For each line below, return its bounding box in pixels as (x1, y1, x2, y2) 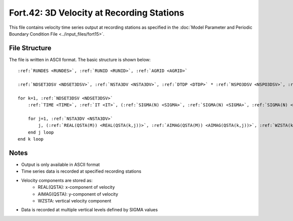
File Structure (9, 44, 51, 52)
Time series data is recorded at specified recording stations (21, 168, 142, 174)
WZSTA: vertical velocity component (38, 198, 112, 203)
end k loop (18, 137, 44, 142)
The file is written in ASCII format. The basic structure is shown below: (9, 57, 151, 62)
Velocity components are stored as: (21, 177, 93, 183)
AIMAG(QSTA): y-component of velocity (38, 191, 118, 197)
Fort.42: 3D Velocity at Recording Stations (9, 7, 185, 18)
